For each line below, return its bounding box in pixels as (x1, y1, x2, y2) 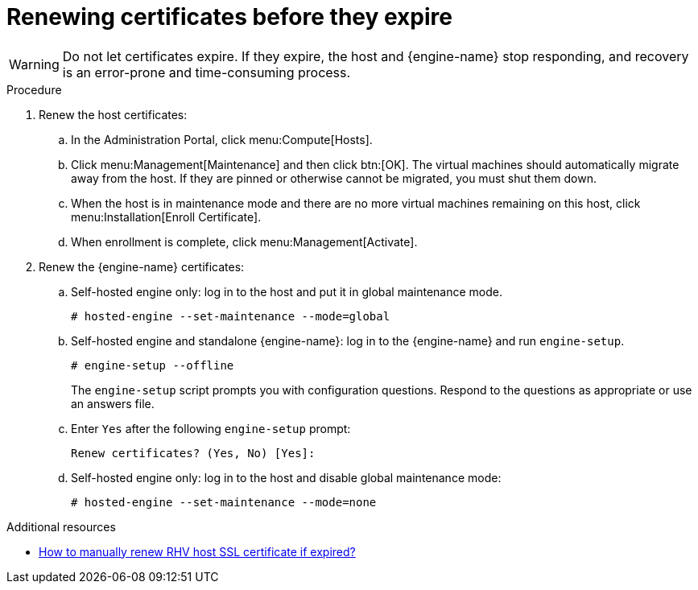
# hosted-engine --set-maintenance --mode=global (71, 309, 390, 323)
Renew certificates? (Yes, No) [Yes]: (71, 446, 316, 460)
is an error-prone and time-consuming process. (62, 64, 351, 80)
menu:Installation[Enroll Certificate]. (71, 209, 262, 224)
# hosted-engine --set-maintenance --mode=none (71, 495, 377, 509)
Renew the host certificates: (39, 107, 188, 122)
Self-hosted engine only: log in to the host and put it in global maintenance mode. (71, 284, 503, 299)
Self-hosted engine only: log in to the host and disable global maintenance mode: (71, 470, 502, 485)
